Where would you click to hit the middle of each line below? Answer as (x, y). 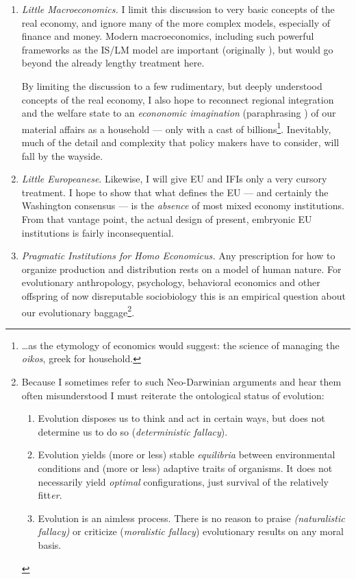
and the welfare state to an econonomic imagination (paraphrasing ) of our (179, 113)
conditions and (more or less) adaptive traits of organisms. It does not (185, 468)
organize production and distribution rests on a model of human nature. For (181, 269)
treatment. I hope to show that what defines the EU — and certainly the (175, 192)
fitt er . (50, 495)
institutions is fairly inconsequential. (98, 232)
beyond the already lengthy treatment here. (113, 63)
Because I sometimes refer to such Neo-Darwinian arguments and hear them (181, 381)
